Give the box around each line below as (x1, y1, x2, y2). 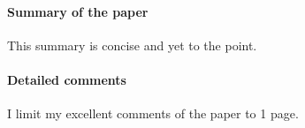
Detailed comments (7, 70, 126, 88)
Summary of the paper (7, 2, 149, 20)
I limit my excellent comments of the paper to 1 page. (7, 104, 299, 123)
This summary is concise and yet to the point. (7, 35, 257, 54)
